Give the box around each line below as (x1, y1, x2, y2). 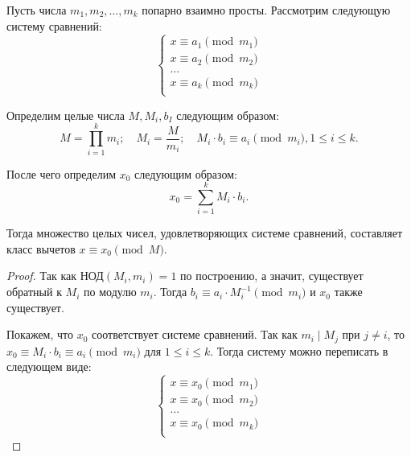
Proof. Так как (6, 267, 77, 284)
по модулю (84, 283, 137, 300)
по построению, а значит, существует (180, 267, 364, 284)
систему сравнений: (6, 17, 102, 34)
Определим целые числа (6, 106, 125, 123)
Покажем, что (6, 326, 74, 343)
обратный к (6, 283, 62, 300)
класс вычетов (6, 240, 76, 257)
